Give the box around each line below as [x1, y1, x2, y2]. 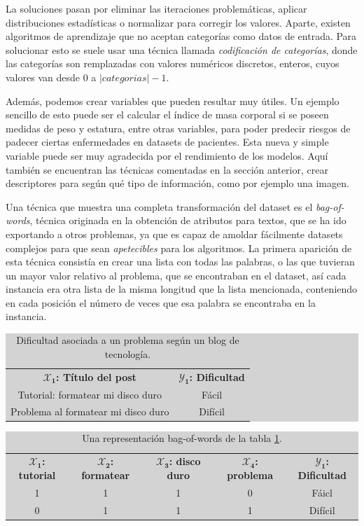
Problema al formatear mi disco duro [10, 404, 169, 419]
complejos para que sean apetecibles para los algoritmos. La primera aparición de [6, 240, 352, 255]
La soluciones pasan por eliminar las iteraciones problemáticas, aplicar [6, 1, 307, 15]
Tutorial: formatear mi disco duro [17, 387, 162, 401]
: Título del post [56, 369, 136, 384]
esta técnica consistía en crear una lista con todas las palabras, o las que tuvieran [6, 254, 355, 269]
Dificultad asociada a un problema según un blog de [16, 333, 239, 347]
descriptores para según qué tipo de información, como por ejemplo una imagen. [6, 176, 349, 191]
